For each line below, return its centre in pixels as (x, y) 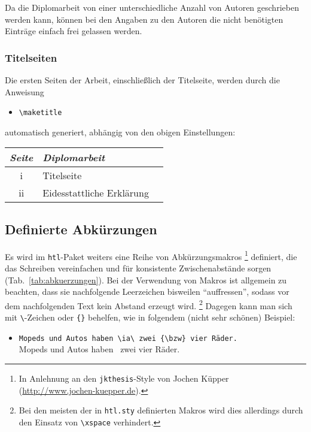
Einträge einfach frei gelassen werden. (74, 31)
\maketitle (40, 113)
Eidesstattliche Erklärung (96, 193)
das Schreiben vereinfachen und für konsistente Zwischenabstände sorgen (138, 268)
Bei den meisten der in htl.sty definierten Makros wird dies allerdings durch (161, 410)
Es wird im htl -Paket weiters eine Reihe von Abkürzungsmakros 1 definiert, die (151, 255)
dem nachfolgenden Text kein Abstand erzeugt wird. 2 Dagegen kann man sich (149, 304)
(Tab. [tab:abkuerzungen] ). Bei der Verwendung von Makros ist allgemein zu (146, 280)
